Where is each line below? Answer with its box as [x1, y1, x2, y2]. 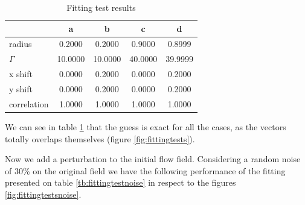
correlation [9, 97, 49, 110]
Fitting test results [66, 1, 136, 13]
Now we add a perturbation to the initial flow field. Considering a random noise [5, 153, 301, 165]
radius [9, 37, 32, 50]
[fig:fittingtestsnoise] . [5, 188, 82, 200]
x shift [9, 68, 33, 80]
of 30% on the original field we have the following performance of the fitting [5, 164, 286, 177]
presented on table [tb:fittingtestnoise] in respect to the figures [5, 176, 236, 189]
